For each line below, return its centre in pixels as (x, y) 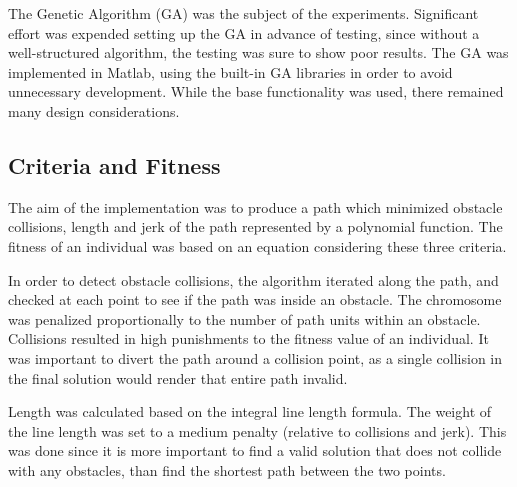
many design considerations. (94, 110)
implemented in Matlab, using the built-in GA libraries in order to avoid (230, 71)
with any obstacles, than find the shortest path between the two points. (227, 469)
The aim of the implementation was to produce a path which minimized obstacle (255, 206)
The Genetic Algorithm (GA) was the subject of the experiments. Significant (243, 13)
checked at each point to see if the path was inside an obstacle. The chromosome (255, 299)
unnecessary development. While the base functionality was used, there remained (256, 91)
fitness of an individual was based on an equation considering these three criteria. (257, 245)
